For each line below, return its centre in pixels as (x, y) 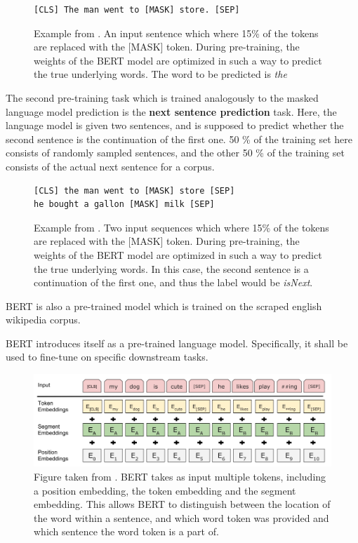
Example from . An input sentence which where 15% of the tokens (176, 33)
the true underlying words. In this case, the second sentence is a (171, 268)
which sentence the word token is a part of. (126, 531)
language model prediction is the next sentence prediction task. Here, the (171, 111)
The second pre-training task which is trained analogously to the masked (162, 97)
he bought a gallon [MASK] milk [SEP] (124, 205)
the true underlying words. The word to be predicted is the (160, 74)
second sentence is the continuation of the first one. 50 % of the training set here (179, 139)
